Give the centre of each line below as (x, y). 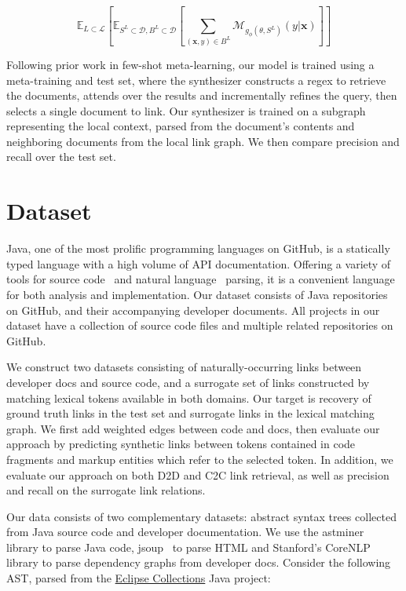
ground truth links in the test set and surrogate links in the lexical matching (190, 413)
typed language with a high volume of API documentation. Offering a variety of (199, 263)
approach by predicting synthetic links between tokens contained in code (181, 444)
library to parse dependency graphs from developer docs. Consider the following (199, 562)
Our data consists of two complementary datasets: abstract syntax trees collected (201, 516)
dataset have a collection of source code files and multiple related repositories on (200, 325)
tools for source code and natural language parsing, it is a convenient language (201, 279)
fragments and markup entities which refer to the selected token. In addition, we (200, 459)
